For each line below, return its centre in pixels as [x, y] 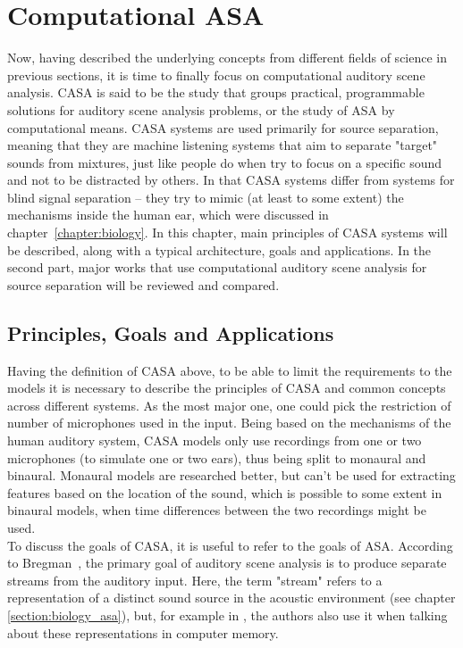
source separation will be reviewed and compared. [143, 284]
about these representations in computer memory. [143, 632]
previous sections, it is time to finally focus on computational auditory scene [216, 75]
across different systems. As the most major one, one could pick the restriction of [229, 405]
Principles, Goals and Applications [171, 332]
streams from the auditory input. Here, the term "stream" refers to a [195, 580]
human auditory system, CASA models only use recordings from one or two [215, 440]
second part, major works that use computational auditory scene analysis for [217, 267]
